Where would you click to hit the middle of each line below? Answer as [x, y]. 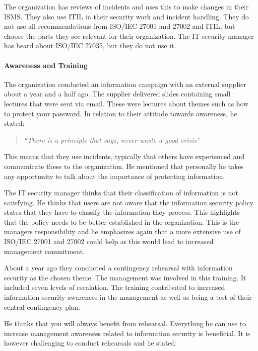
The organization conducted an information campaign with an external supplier [125, 84]
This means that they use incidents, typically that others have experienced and [124, 156]
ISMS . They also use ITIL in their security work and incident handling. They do [127, 16]
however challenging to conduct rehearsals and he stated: [91, 343]
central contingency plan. [42, 307]
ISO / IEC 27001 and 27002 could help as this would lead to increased [109, 241]
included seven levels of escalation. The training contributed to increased [115, 287]
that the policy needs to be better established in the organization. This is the [122, 221]
